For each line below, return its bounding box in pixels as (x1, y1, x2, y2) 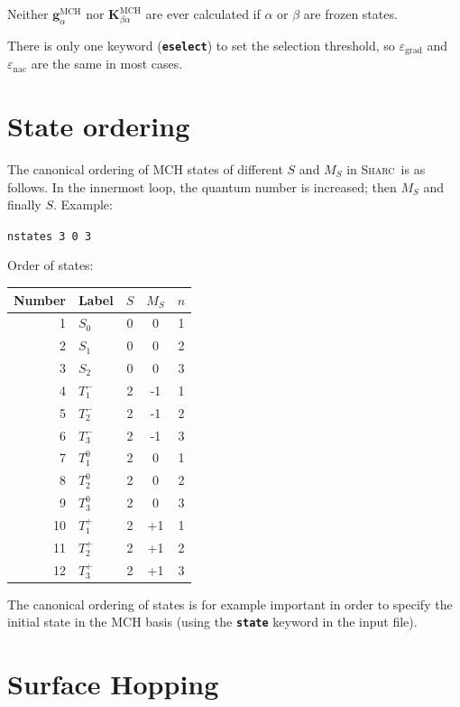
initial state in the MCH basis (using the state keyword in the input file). (7, 612, 418, 631)
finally (7, 195, 41, 214)
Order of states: (7, 256, 94, 274)
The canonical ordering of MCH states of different (7, 159, 283, 178)
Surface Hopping (7, 665, 219, 702)
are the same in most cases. (31, 54, 183, 73)
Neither (7, 5, 49, 23)
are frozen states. (303, 5, 398, 23)
